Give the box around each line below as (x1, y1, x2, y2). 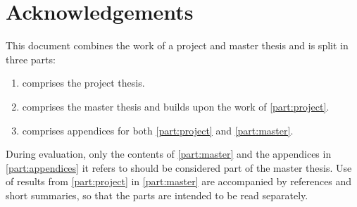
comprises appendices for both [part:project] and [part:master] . (22, 123, 294, 137)
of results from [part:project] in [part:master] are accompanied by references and (6, 174, 352, 189)
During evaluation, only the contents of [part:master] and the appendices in (6, 146, 332, 161)
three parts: (6, 51, 56, 66)
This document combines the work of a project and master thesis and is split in (6, 38, 349, 53)
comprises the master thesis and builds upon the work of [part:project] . (22, 99, 330, 113)
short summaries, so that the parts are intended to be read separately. (6, 187, 308, 202)
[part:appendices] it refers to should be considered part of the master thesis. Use (6, 160, 352, 175)
